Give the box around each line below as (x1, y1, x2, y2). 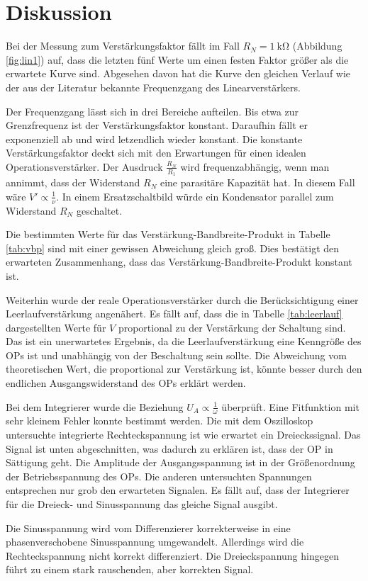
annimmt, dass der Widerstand (6, 175, 140, 190)
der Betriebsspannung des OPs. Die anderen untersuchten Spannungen (6, 468, 312, 483)
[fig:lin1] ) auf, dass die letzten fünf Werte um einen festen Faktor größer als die (6, 52, 349, 67)
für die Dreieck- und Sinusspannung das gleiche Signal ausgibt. (6, 497, 278, 512)
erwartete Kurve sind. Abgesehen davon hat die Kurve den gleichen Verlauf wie (6, 66, 351, 81)
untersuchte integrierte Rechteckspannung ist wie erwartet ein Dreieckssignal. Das (6, 427, 361, 442)
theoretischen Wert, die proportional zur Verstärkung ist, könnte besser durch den (6, 361, 362, 376)
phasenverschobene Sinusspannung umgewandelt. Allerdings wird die (6, 534, 304, 549)
